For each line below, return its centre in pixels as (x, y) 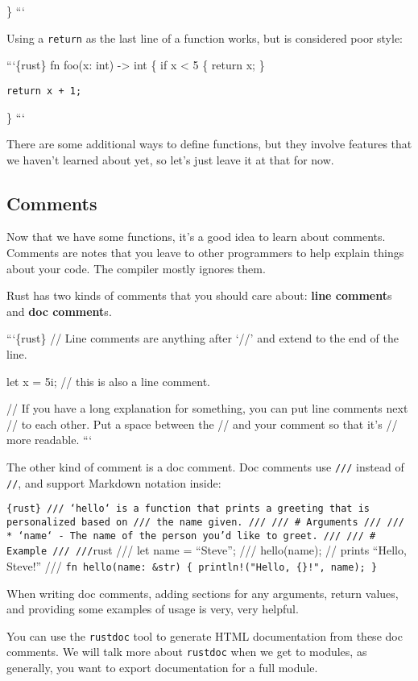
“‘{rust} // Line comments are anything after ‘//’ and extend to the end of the (203, 338)
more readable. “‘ (50, 440)
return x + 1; (44, 91)
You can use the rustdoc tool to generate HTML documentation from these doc (205, 635)
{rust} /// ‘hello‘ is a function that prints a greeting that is (188, 509)
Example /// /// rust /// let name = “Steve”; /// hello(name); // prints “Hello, (207, 550)
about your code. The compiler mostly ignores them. (136, 268)
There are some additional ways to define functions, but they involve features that (209, 144)
